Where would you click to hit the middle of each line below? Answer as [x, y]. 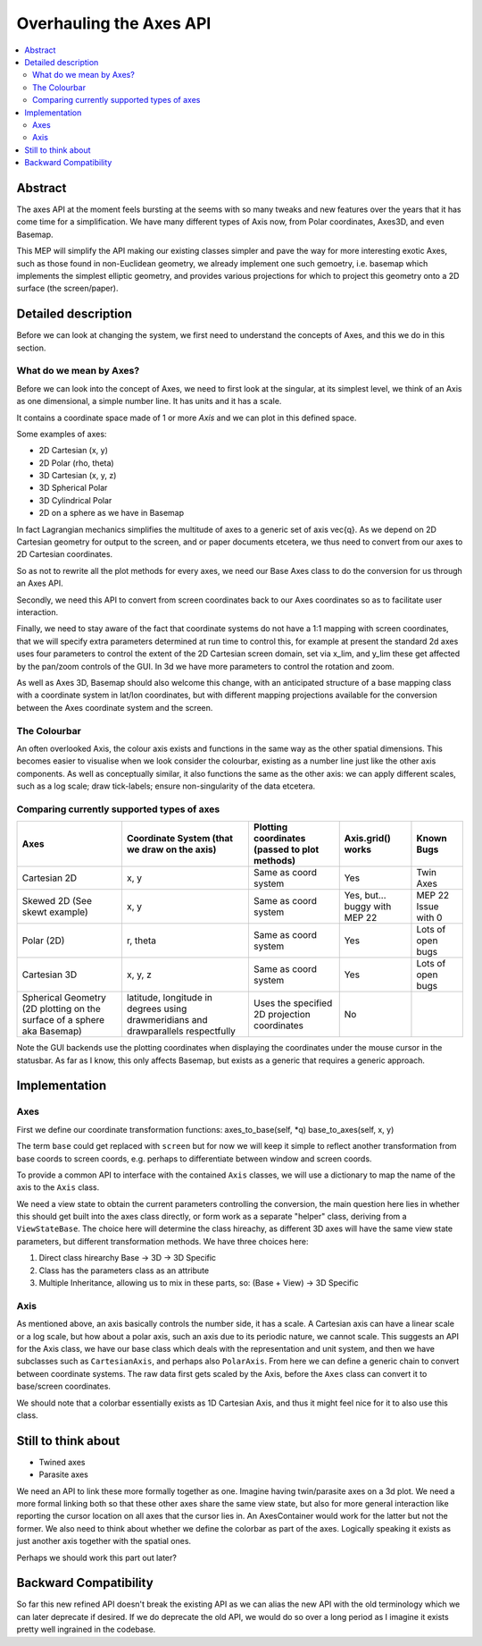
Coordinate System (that [180, 839]
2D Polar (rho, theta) [77, 463]
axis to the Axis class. [58, 1187]
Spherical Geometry [64, 998]
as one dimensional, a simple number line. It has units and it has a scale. [149, 401]
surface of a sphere [63, 1020]
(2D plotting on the [62, 1009]
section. [31, 348]
